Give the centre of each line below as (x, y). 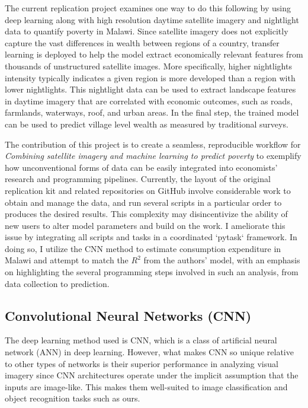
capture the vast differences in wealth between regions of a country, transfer (142, 42)
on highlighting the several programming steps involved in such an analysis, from (152, 272)
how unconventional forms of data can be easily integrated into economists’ (141, 167)
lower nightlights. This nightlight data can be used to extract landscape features (150, 89)
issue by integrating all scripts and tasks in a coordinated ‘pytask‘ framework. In (151, 237)
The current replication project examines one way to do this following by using (148, 8)
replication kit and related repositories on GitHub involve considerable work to (148, 190)
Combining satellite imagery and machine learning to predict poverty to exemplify (153, 156)
